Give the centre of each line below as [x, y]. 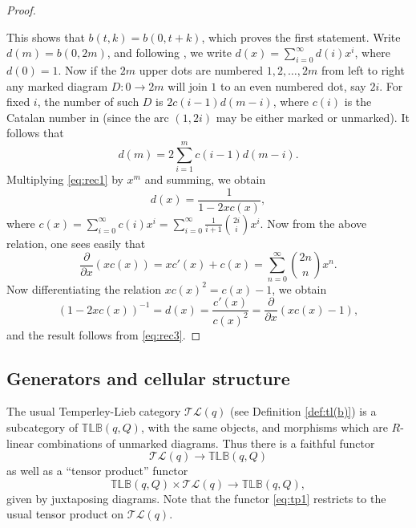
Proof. [21, 10]
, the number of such [88, 102]
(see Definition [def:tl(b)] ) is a [303, 411]
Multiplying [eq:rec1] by [65, 179]
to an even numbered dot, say [293, 85]
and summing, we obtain [205, 179]
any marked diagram [57, 85]
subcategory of [42, 427]
